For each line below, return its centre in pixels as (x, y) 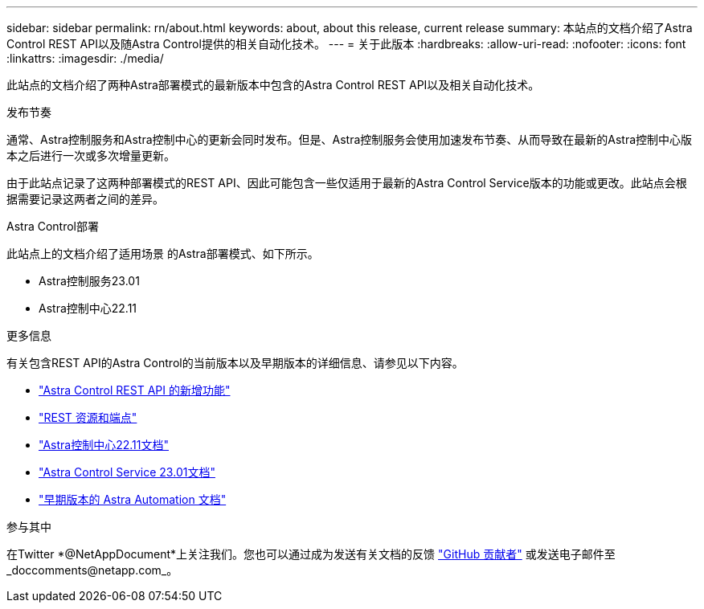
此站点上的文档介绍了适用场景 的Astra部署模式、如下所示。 (163, 253)
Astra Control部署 (53, 226)
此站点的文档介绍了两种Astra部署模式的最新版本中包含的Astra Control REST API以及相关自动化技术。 (273, 85)
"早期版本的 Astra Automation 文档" (133, 499)
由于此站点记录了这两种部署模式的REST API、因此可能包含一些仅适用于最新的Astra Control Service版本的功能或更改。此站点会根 (347, 183)
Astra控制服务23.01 (89, 281)
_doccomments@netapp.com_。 (92, 570)
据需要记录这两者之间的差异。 (85, 199)
